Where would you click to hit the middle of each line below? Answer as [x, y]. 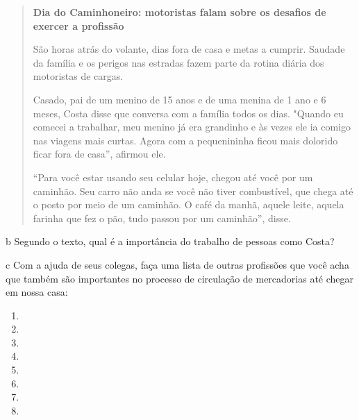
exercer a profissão [78, 25]
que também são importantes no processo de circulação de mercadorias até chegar [180, 278]
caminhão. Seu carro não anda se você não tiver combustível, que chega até [193, 191]
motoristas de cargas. [78, 76]
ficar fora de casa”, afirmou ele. [99, 154]
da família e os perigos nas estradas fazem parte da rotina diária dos [178, 62]
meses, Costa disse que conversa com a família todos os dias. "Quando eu [188, 113]
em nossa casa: [37, 292]
